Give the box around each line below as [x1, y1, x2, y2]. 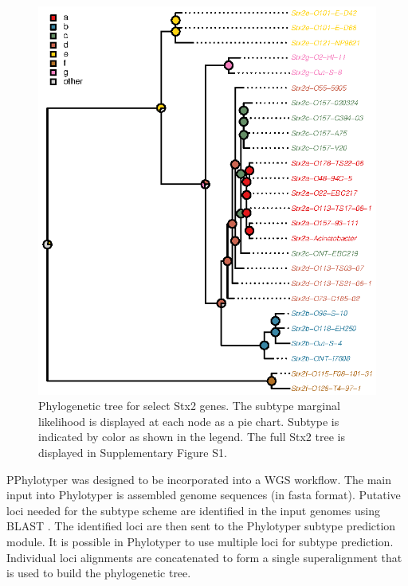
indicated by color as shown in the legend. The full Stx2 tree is [38, 428, 345, 445]
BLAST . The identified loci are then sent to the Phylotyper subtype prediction [6, 518, 396, 534]
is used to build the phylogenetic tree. [6, 565, 191, 581]
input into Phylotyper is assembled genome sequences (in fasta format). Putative [6, 486, 401, 503]
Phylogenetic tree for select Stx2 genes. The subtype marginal [38, 397, 340, 414]
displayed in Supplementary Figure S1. [38, 444, 227, 461]
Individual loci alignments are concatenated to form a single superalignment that [6, 549, 402, 565]
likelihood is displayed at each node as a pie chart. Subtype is [38, 412, 339, 429]
